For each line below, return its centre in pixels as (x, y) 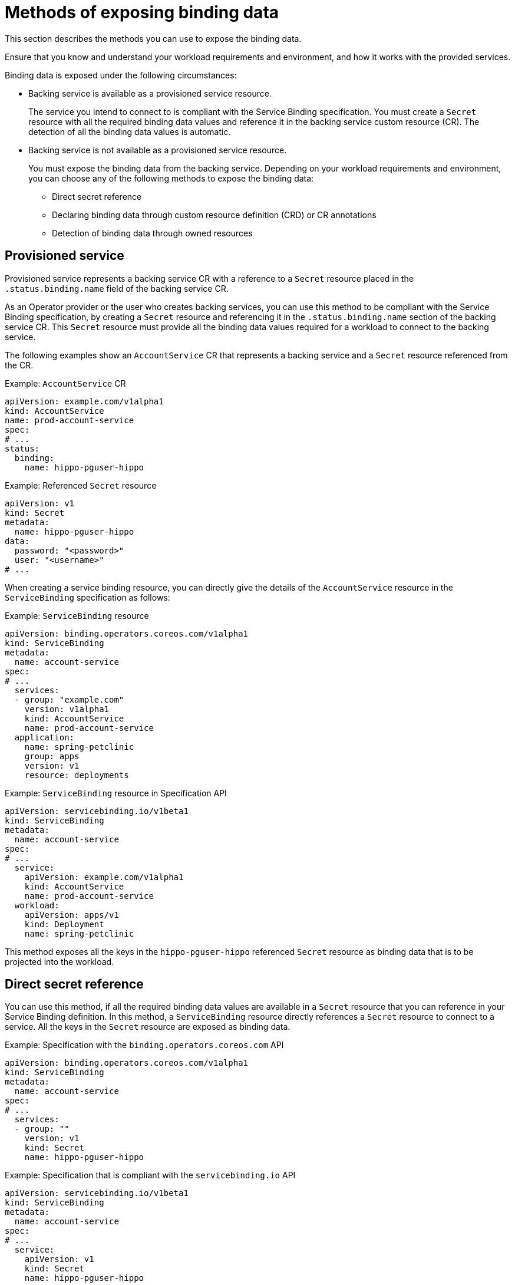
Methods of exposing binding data (142, 12)
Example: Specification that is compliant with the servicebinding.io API (150, 1175)
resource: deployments (77, 775)
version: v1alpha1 (67, 709)
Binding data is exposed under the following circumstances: (121, 75)
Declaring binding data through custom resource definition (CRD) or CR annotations (214, 215)
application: (44, 737)
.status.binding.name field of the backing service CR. (117, 288)
